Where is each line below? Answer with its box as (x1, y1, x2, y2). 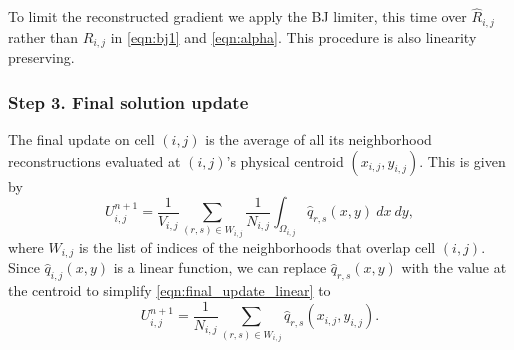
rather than (8, 26, 79, 47)
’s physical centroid (226, 150, 344, 171)
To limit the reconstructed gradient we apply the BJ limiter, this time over (8, 6, 467, 27)
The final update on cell (8, 128, 155, 149)
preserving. (8, 47, 75, 68)
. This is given (419, 150, 506, 171)
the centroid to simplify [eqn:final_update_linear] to (8, 280, 331, 301)
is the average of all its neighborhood (205, 128, 432, 149)
